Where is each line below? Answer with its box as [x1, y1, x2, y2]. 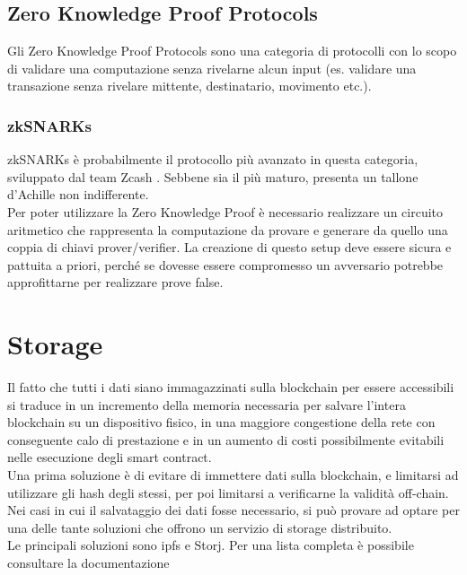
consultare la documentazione [7, 553, 170, 572]
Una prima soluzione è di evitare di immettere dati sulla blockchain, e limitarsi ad [7, 466, 459, 484]
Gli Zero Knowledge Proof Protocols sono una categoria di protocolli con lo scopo [7, 41, 457, 60]
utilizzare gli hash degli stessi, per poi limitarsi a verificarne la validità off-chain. [7, 483, 449, 501]
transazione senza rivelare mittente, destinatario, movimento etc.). [7, 76, 372, 95]
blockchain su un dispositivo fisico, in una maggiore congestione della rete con [7, 413, 436, 431]
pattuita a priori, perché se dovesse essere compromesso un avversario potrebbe [7, 255, 444, 274]
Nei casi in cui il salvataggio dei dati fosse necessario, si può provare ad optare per [7, 501, 460, 519]
